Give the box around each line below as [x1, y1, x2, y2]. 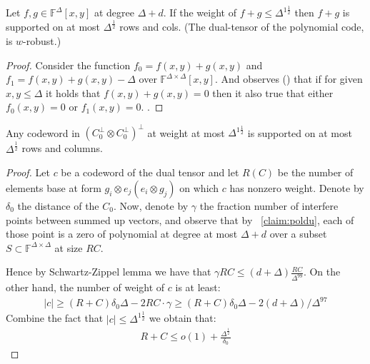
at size [54, 240, 83, 255]
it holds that [46, 85, 101, 100]
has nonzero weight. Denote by [229, 180, 364, 195]
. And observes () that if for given [214, 71, 363, 86]
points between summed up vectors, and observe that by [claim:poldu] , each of [6, 212, 354, 227]
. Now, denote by [113, 198, 189, 213]
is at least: [175, 280, 221, 295]
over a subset [269, 226, 327, 241]
